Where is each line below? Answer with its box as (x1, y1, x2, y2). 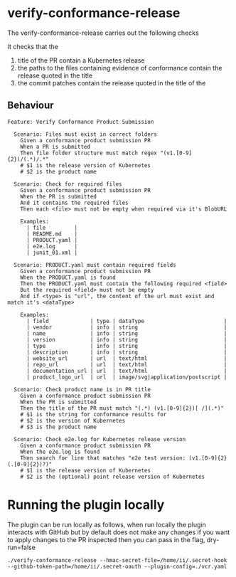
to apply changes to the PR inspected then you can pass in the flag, (7, 535, 205, 544)
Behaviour (7, 100, 55, 112)
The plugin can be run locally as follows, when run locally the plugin (7, 520, 206, 529)
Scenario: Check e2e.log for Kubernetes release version (14, 435, 186, 443)
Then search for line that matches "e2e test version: (20, 454, 186, 462)
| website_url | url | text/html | (26, 354, 227, 362)
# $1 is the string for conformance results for (20, 411, 167, 418)
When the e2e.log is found (20, 448, 100, 455)
